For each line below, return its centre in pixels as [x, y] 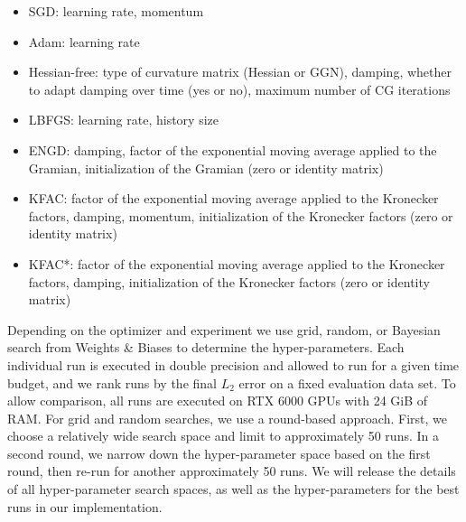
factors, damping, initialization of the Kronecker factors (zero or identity [229, 281]
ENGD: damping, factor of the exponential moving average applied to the [233, 149]
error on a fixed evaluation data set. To [347, 382]
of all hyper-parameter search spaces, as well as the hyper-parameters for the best [233, 489]
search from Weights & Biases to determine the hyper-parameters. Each [206, 347]
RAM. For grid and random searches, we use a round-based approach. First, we [227, 418]
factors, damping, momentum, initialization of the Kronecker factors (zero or [241, 215]
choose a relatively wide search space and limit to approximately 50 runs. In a [223, 436]
